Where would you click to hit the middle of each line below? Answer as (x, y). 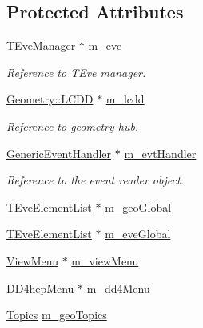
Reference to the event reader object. (95, 180)
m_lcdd (125, 99)
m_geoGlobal (138, 207)
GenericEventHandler (59, 153)
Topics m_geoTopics (57, 315)
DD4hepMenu (40, 288)
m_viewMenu (105, 260)
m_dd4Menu (118, 288)
